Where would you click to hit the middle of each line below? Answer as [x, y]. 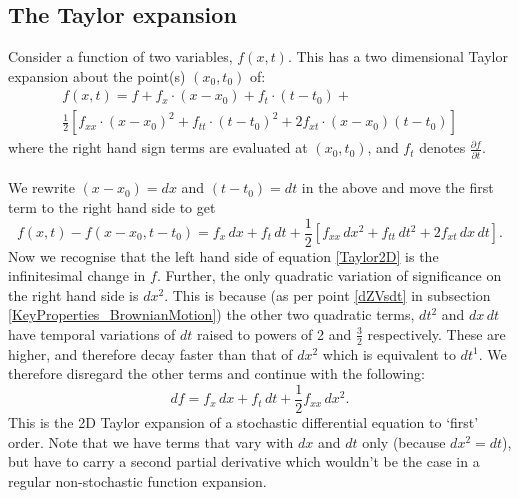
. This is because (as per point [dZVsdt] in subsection [327, 294]
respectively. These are [436, 333]
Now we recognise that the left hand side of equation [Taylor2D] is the [223, 255]
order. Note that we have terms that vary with [151, 441]
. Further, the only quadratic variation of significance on [329, 275]
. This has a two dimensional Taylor [397, 56]
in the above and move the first [397, 187]
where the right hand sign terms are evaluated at [158, 147]
